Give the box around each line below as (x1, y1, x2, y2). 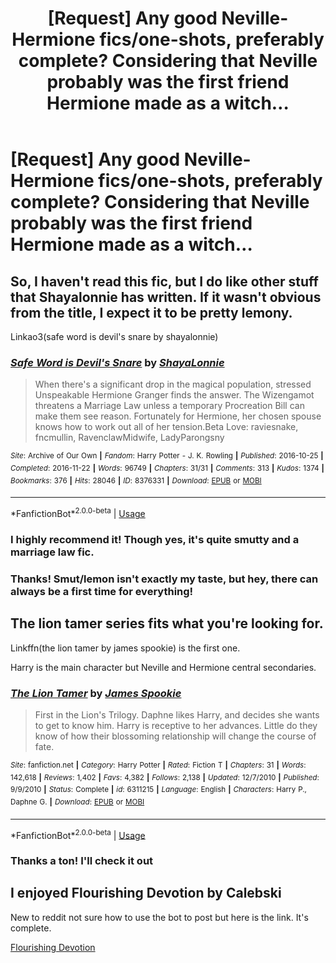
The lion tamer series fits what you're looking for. (10, 615, 324, 632)
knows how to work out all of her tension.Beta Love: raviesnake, (34, 421, 299, 433)
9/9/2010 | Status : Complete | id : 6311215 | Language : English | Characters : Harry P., (10, 785, 307, 795)
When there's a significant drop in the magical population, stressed (34, 378, 312, 391)
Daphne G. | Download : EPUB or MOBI (10, 797, 145, 807)
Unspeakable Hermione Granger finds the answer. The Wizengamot (34, 389, 315, 401)
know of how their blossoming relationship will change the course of (34, 730, 317, 742)
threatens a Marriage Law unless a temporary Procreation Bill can (34, 400, 305, 412)
